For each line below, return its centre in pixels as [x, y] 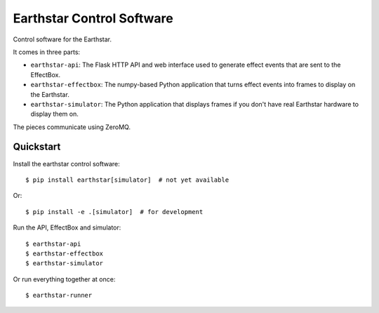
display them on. [54, 114]
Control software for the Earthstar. [62, 39]
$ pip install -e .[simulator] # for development [114, 212]
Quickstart [37, 147]
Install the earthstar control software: [67, 164]
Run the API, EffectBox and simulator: [67, 227]
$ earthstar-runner [59, 295]
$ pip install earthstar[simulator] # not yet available [127, 180]
